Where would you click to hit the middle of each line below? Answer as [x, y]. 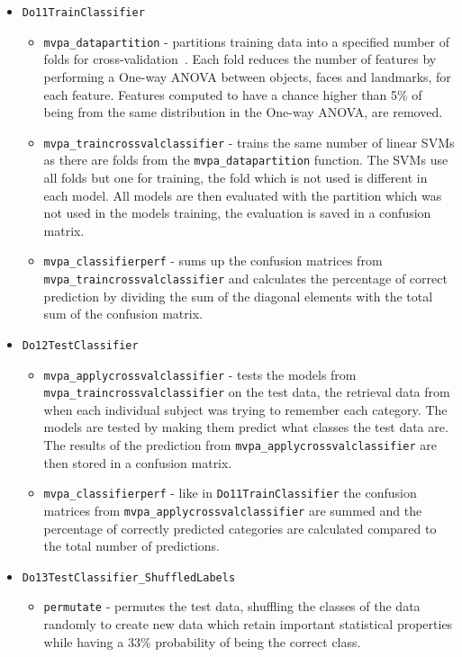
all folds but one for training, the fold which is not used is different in [236, 177]
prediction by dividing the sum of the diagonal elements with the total [238, 296]
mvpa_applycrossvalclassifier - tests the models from [200, 374]
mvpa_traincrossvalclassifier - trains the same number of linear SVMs [249, 142]
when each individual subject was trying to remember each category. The [245, 409]
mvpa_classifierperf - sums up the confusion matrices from [213, 261]
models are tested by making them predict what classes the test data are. [246, 427]
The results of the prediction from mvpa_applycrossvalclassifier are [240, 445]
